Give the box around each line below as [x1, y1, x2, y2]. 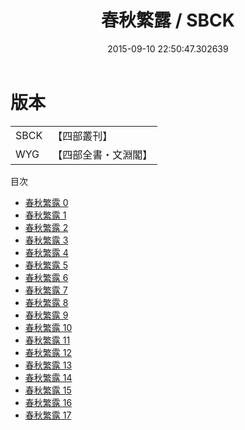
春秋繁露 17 [24, 409, 72, 421]
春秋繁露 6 [24, 271, 69, 283]
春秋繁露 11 [24, 334, 71, 346]
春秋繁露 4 [24, 246, 69, 258]
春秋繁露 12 [24, 346, 72, 358]
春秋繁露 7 [24, 284, 68, 296]
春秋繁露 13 [24, 359, 73, 371]
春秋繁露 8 [24, 296, 69, 308]
